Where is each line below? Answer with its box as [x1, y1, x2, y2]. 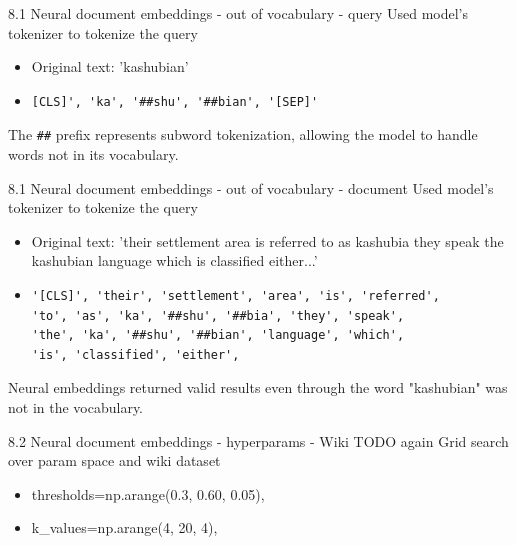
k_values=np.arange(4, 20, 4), [31, 517, 218, 538]
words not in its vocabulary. [8, 144, 179, 165]
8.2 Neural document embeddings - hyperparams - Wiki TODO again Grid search [8, 430, 509, 451]
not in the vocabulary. [8, 396, 144, 417]
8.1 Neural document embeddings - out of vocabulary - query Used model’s [8, 3, 469, 23]
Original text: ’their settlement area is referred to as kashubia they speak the [31, 230, 504, 251]
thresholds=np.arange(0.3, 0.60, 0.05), [31, 483, 265, 504]
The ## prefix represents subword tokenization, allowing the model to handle [8, 124, 478, 145]
